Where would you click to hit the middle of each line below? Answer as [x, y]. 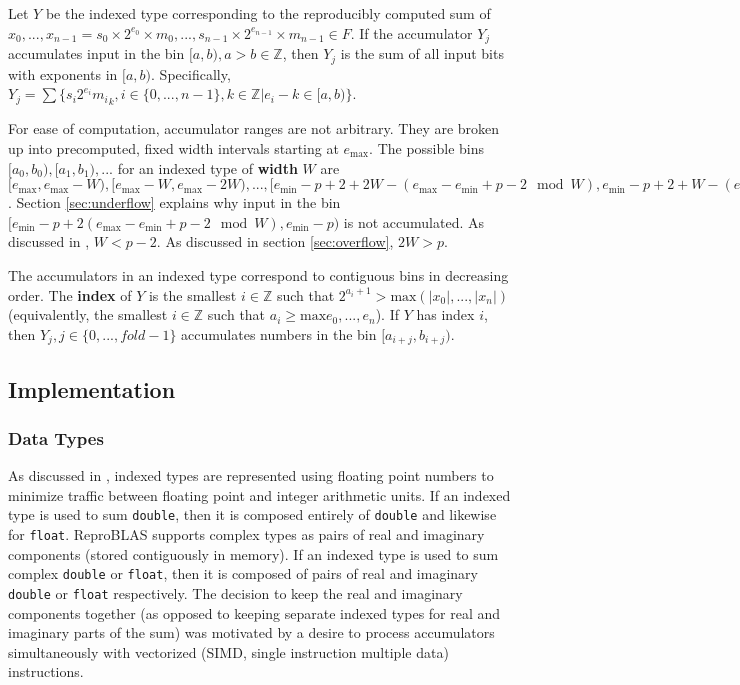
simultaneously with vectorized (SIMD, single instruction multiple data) [228, 651]
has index [445, 314]
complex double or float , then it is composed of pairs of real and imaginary [243, 573]
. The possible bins [427, 147]
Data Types [56, 437]
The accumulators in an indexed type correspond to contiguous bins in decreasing [258, 274]
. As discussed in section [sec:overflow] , [275, 241]
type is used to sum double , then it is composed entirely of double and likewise [252, 514]
